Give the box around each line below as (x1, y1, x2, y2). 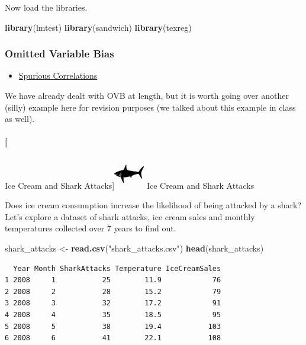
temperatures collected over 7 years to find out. (5, 222, 176, 234)
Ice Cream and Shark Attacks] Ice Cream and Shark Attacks (5, 179, 255, 191)
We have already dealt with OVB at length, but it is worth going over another (5, 89, 289, 101)
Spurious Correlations (18, 69, 98, 82)
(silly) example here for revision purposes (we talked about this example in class (5, 101, 296, 113)
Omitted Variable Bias (5, 46, 114, 61)
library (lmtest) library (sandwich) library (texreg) (5, 21, 192, 33)
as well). (5, 112, 35, 125)
